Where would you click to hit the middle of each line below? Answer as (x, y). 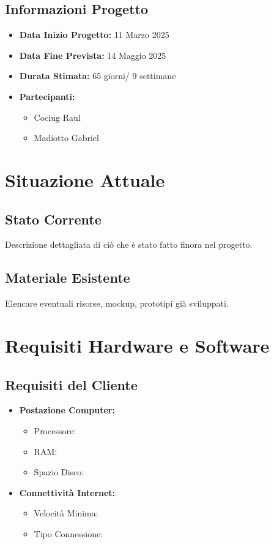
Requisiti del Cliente (71, 384)
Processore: (55, 430)
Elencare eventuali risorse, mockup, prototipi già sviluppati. (117, 303)
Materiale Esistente (68, 278)
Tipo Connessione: (68, 533)
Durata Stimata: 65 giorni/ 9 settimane (98, 76)
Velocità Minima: (66, 513)
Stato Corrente (53, 219)
